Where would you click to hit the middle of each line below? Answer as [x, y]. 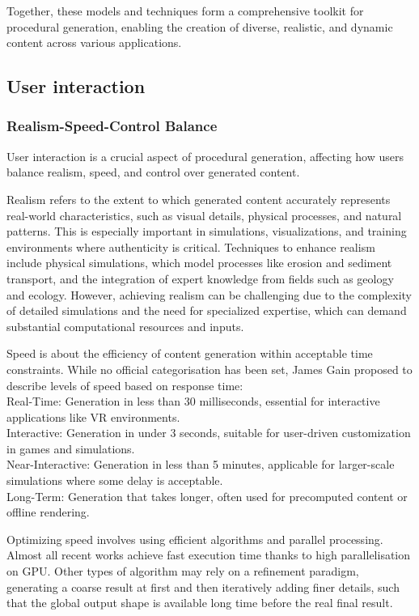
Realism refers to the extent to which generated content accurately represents [199, 199]
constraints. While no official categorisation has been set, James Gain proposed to [209, 369]
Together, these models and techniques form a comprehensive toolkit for [185, 11]
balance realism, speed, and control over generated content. [153, 172]
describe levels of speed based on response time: [125, 385]
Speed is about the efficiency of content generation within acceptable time [190, 353]
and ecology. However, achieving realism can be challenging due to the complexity [209, 294]
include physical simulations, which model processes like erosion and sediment [199, 263]
